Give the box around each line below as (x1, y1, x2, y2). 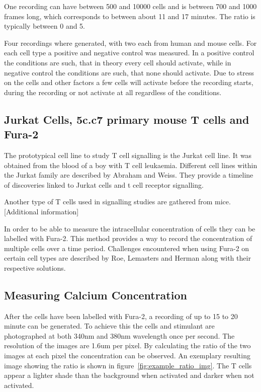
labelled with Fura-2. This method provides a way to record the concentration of (4, 233, 252, 244)
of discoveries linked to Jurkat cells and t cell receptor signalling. (4, 179, 204, 190)
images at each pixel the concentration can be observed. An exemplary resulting (4, 350, 250, 361)
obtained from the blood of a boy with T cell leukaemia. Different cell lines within (4, 160, 257, 170)
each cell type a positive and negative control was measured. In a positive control (4, 47, 254, 58)
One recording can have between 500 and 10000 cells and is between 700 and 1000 (4, 1, 257, 11)
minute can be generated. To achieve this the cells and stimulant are (4, 321, 215, 331)
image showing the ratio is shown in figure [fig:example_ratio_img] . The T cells (4, 360, 252, 370)
